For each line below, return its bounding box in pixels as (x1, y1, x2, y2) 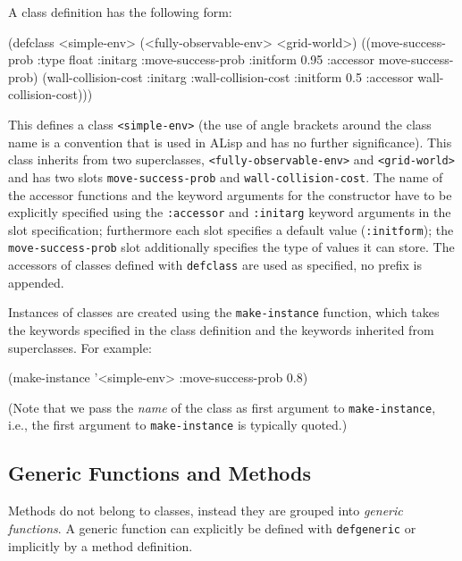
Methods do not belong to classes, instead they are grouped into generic (8, 501, 403, 520)
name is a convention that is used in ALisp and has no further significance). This (8, 132, 452, 151)
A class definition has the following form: (8, 3, 232, 21)
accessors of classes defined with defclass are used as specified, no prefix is (8, 255, 422, 274)
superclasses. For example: (8, 338, 152, 356)
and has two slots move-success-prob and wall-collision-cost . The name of (8, 167, 443, 186)
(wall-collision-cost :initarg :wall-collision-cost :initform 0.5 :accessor (42, 67, 414, 86)
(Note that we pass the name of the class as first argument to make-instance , (8, 398, 436, 416)
